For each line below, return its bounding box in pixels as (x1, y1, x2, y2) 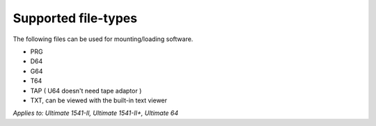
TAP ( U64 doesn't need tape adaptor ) (30, 86, 142, 95)
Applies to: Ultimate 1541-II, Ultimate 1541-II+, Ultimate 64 (13, 109, 179, 118)
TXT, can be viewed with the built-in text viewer (30, 96, 167, 104)
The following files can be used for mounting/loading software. (13, 35, 194, 43)
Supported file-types (13, 10, 138, 26)
